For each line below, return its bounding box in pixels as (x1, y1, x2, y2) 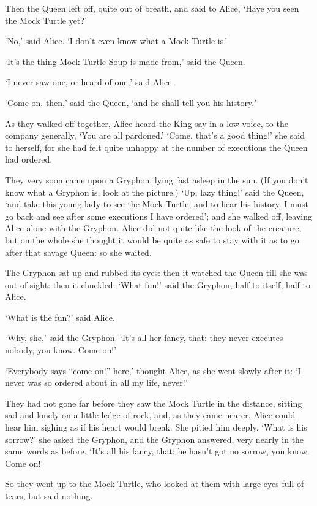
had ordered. (5, 153, 53, 166)
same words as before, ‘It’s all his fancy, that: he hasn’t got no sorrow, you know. (5, 445, 310, 458)
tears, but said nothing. (5, 489, 93, 502)
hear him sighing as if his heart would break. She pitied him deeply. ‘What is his (5, 421, 307, 434)
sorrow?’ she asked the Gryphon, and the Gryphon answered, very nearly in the (5, 432, 304, 445)
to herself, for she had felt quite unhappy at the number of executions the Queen (5, 140, 308, 153)
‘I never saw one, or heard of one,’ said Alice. (5, 75, 174, 88)
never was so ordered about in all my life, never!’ (5, 376, 188, 389)
